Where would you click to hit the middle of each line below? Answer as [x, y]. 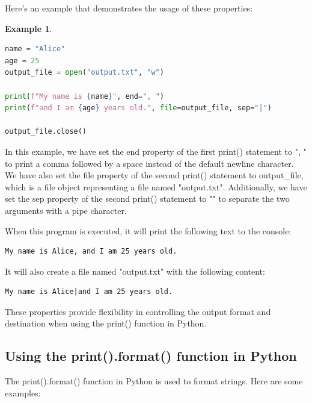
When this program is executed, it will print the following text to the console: [148, 230]
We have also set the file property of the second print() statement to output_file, [154, 175]
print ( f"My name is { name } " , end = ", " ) [84, 96]
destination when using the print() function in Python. [106, 323]
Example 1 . [29, 28]
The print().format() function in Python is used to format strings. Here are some [154, 381]
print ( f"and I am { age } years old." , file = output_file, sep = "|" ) [138, 108]
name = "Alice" [35, 49]
